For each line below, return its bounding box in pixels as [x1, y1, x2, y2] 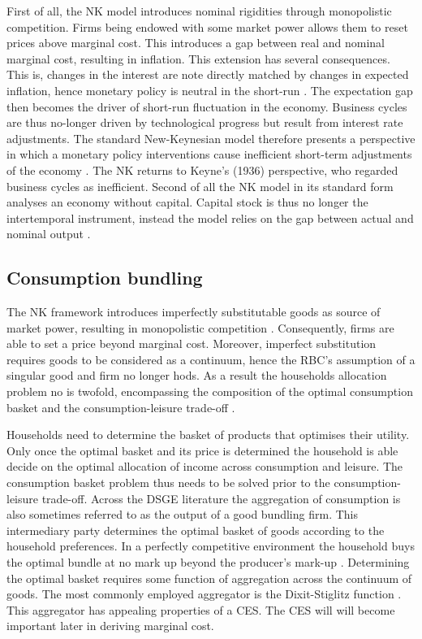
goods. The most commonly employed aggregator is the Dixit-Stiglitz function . [6, 585, 402, 602]
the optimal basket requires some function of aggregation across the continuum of [6, 569, 412, 586]
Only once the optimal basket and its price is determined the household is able [6, 441, 398, 459]
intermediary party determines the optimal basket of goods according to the [6, 521, 385, 538]
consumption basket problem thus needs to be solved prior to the [6, 474, 330, 491]
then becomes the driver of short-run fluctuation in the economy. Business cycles [6, 98, 407, 115]
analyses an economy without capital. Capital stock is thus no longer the [6, 193, 368, 211]
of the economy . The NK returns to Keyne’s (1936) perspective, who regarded [6, 161, 398, 178]
